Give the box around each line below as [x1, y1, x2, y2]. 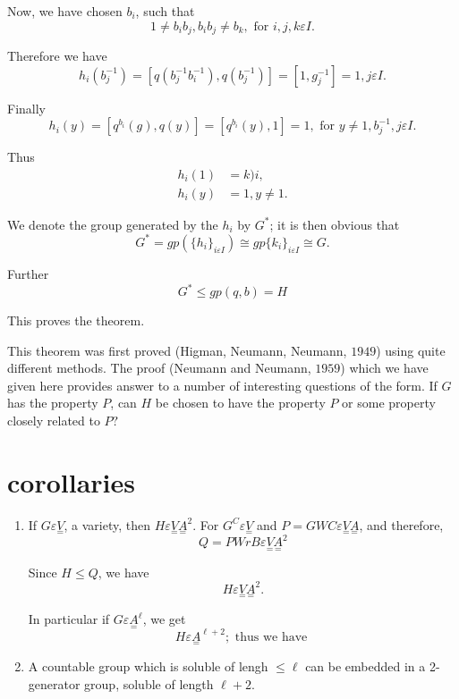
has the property [7, 393, 98, 412]
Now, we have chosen [7, 2, 123, 20]
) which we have [340, 358, 429, 377]
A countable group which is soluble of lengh [28, 656, 268, 675]
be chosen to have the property [155, 393, 326, 412]
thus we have [234, 630, 308, 644]
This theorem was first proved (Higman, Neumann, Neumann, [7, 341, 347, 359]
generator [28, 674, 81, 693]
